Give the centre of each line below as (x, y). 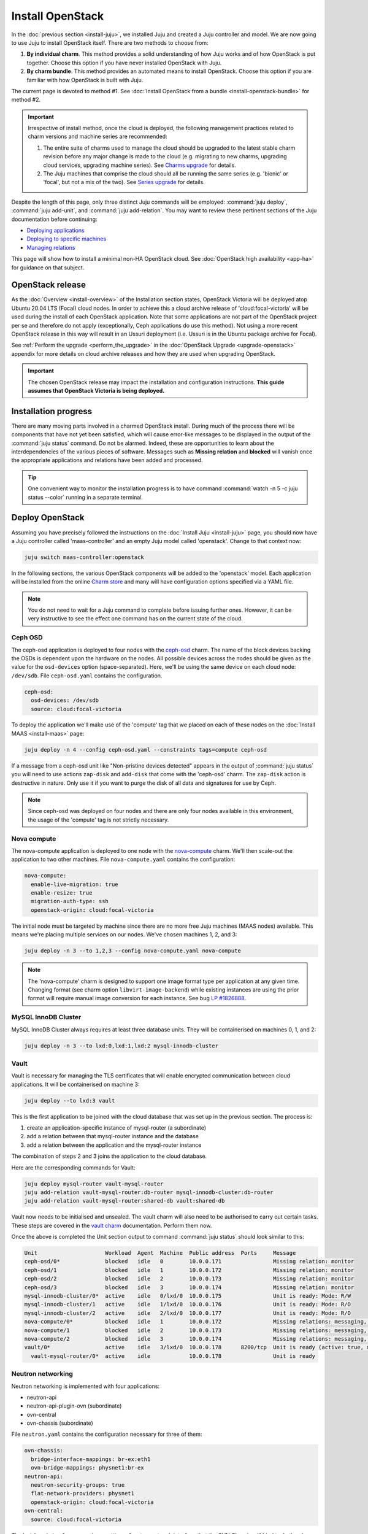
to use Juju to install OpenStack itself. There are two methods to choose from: (110, 42)
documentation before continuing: (54, 219)
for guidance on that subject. (48, 268)
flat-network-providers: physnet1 (83, 1494)
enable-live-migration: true (75, 884)
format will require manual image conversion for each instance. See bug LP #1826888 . (137, 998)
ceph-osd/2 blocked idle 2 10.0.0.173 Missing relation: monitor (189, 1279)
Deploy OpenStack (48, 518)
